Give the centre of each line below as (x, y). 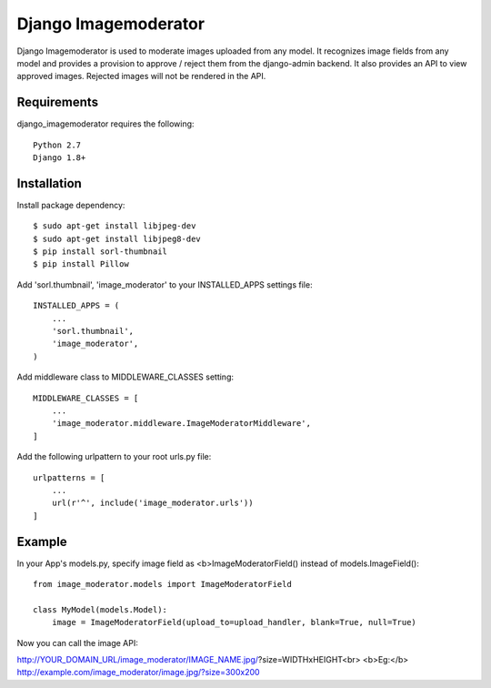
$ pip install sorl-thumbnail (100, 252)
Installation (49, 183)
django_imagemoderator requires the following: (105, 124)
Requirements (58, 102)
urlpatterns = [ (69, 477)
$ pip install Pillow (81, 264)
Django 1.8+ (60, 158)
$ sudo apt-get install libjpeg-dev (115, 226)
